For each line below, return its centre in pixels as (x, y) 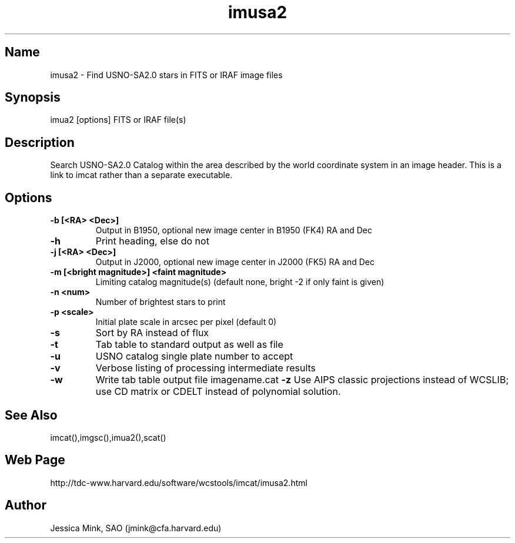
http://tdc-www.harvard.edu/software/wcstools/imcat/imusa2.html (179, 482)
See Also (31, 415)
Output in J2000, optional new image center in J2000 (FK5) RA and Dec (235, 262)
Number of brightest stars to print (160, 302)
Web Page (35, 460)
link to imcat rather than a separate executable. (141, 175)
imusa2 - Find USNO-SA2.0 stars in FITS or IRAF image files (166, 75)
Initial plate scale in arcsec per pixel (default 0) (186, 322)
